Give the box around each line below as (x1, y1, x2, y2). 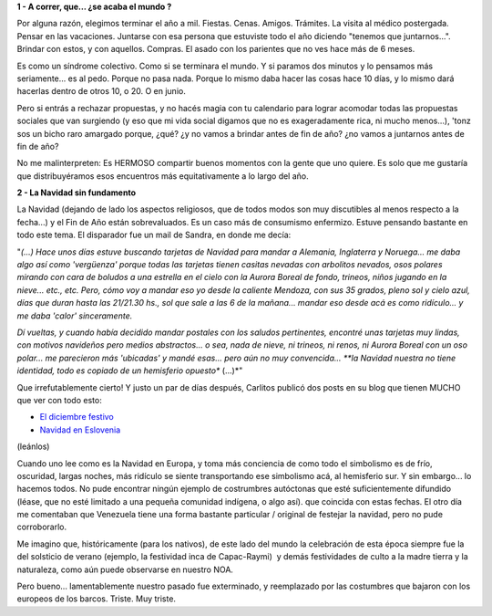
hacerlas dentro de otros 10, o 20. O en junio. (16, 86, 186, 97)
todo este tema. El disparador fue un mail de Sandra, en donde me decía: (16, 229, 292, 241)
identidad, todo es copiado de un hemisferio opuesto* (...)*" (16, 365, 243, 376)
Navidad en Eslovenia (39, 424, 121, 435)
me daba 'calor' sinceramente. (16, 310, 133, 321)
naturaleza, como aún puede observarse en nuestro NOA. (16, 564, 234, 575)
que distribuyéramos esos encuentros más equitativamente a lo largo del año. (16, 170, 309, 182)
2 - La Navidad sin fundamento (16, 187, 137, 198)
